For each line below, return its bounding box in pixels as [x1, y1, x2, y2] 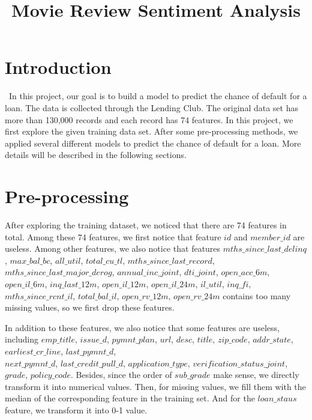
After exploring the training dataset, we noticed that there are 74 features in [5, 219, 287, 231]
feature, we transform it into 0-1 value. [5, 403, 148, 416]
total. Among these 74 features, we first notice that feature [5, 230, 221, 243]
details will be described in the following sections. [5, 148, 187, 161]
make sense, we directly [213, 368, 299, 381]
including [5, 333, 39, 345]
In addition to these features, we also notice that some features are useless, [5, 321, 280, 333]
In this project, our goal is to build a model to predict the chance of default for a [8, 90, 307, 102]
